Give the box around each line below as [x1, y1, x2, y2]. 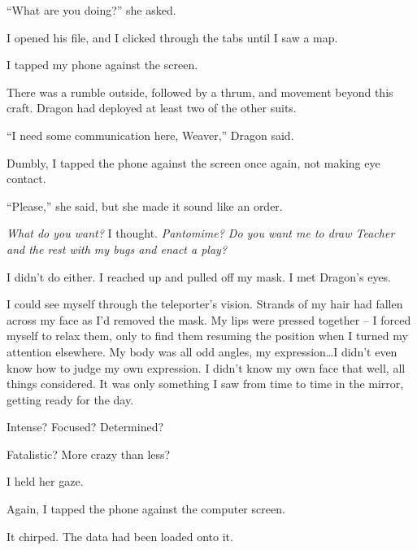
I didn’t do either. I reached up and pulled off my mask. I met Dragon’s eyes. [7, 268, 392, 285]
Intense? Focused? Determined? [7, 418, 164, 435]
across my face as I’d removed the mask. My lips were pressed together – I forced [7, 311, 411, 328]
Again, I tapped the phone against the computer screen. [7, 500, 285, 517]
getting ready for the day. [7, 391, 134, 408]
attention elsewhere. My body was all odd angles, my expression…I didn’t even [7, 343, 397, 360]
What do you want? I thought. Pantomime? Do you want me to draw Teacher [7, 225, 395, 242]
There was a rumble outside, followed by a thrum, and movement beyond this [7, 83, 393, 100]
